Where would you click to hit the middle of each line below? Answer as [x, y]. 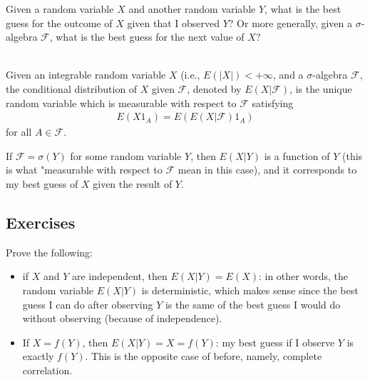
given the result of [133, 183]
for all [19, 132]
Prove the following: [49, 252]
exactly [38, 356]
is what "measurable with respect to [84, 170]
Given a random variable [60, 9]
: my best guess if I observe [275, 342]
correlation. [47, 370]
